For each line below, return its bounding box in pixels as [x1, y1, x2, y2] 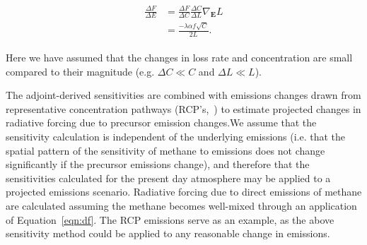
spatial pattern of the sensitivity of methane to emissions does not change [6, 143, 325, 157]
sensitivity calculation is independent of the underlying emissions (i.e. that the [6, 129, 346, 143]
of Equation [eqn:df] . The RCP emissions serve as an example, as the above [6, 212, 334, 227]
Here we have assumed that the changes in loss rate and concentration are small [6, 49, 353, 64]
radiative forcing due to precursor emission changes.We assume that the [6, 115, 317, 130]
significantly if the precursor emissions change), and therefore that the [6, 157, 310, 172]
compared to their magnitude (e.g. [6, 64, 155, 78]
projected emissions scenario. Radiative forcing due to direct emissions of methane [6, 184, 362, 199]
